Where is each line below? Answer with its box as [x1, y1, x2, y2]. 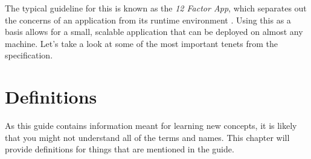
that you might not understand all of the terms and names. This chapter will [5, 131, 290, 143]
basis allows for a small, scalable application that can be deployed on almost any [5, 25, 303, 38]
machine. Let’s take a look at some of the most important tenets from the [5, 37, 278, 49]
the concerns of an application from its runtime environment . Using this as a [5, 13, 291, 26]
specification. [5, 49, 53, 61]
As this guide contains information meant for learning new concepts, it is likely [5, 119, 297, 132]
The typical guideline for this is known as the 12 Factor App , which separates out [5, 2, 307, 14]
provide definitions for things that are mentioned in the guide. [5, 143, 234, 155]
